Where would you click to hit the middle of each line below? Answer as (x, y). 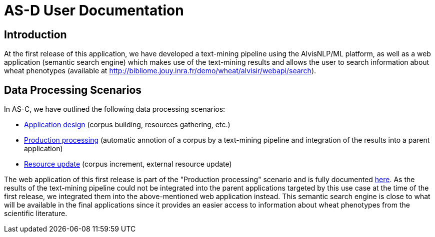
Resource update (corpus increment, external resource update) (128, 164)
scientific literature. (36, 214)
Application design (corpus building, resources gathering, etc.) (127, 125)
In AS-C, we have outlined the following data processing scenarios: (115, 109)
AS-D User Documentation (94, 10)
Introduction (35, 34)
